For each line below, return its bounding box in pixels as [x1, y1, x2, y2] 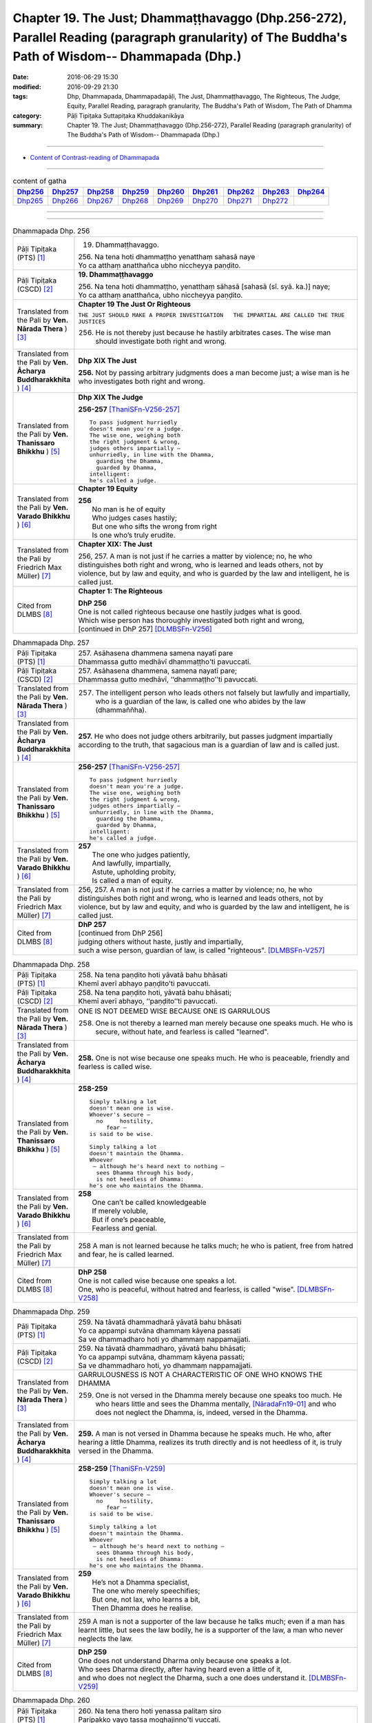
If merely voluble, [92, 1206, 148, 1216]
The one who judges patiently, [92, 850, 191, 859]
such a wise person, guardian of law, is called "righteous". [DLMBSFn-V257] [78, 946, 325, 955]
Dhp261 [192, 187, 218, 196]
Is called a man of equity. [92, 876, 174, 886]
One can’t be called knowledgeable [92, 1197, 207, 1207]
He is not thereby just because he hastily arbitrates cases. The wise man [95, 328, 331, 338]
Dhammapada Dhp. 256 [12, 226, 90, 236]
